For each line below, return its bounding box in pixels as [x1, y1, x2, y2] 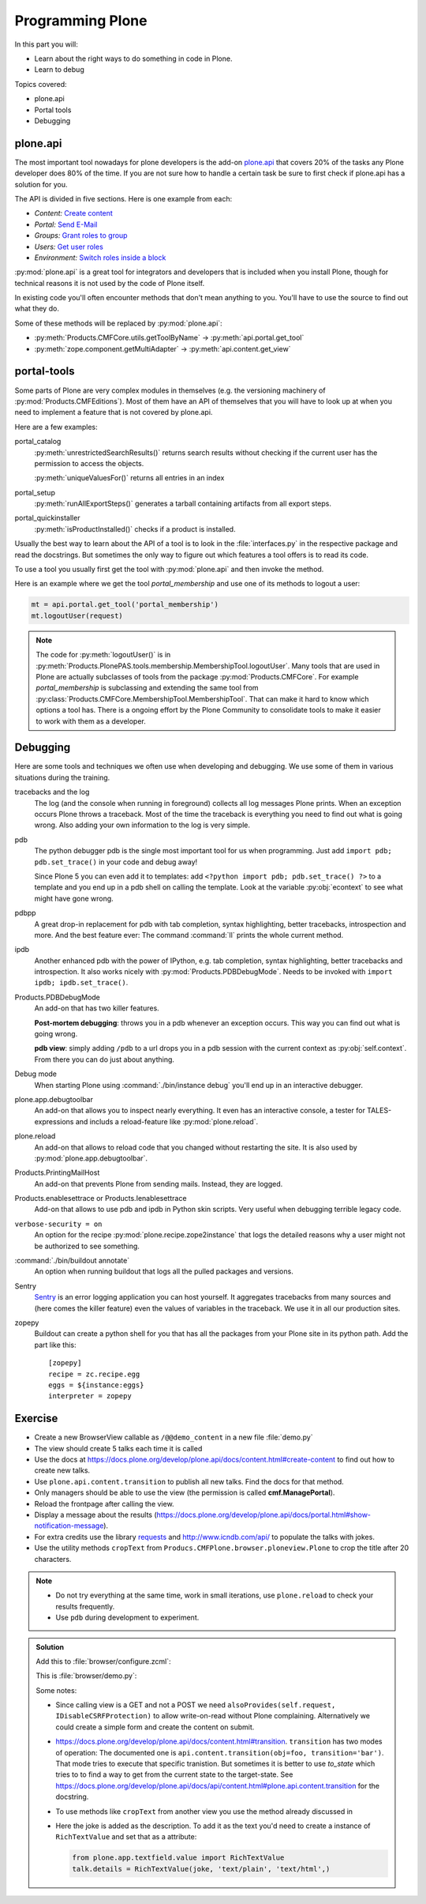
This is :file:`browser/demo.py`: [35, 1671, 137, 1680]
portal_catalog [14, 437, 62, 446]
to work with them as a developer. [35, 716, 146, 726]
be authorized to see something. [34, 1241, 140, 1251]
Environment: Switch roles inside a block [34, 253, 166, 262]
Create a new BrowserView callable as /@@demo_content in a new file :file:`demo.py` [34, 1432, 313, 1442]
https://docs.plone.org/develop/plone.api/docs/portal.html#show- [156, 1510, 371, 1519]
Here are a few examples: [14, 422, 98, 431]
